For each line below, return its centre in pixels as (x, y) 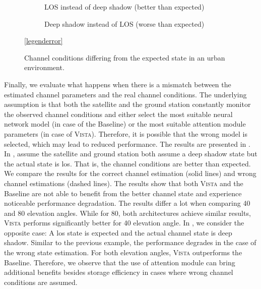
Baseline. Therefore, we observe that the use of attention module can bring (120, 262)
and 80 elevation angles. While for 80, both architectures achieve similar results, (127, 213)
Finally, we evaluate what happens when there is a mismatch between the (118, 84)
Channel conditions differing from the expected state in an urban (125, 57)
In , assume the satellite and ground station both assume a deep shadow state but (131, 154)
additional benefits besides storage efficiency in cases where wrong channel (119, 272)
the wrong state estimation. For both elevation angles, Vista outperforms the (123, 252)
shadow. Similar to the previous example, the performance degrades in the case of (130, 242)
